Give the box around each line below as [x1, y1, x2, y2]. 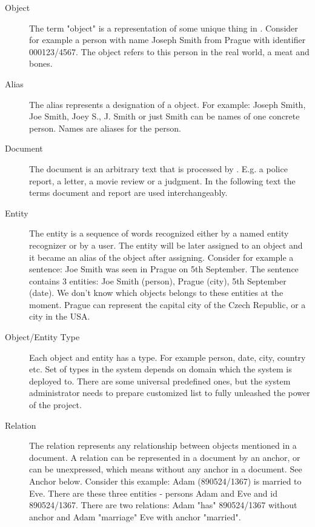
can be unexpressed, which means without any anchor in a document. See [29, 463, 302, 475]
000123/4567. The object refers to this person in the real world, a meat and [29, 45, 310, 58]
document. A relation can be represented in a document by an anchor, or [29, 451, 300, 463]
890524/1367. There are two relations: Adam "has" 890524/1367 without [29, 498, 297, 511]
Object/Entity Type [5, 331, 80, 343]
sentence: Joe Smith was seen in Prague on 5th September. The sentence [29, 263, 299, 275]
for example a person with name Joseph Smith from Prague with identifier [29, 33, 306, 46]
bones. [29, 57, 53, 70]
